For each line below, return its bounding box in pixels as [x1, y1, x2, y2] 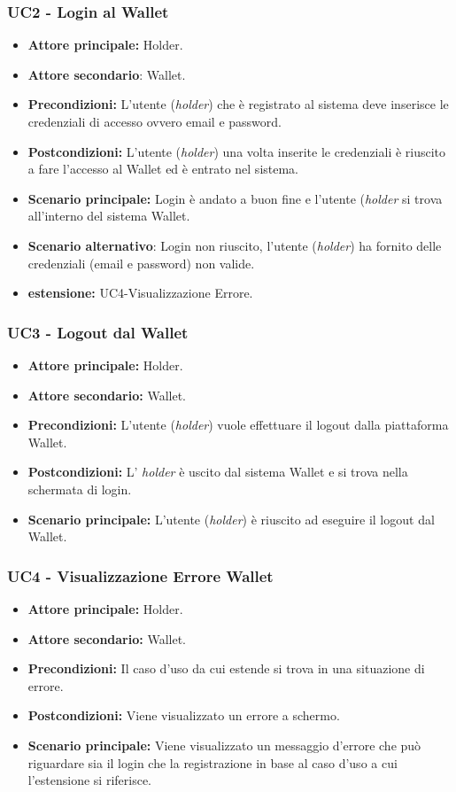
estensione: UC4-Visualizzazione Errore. [27, 283, 253, 302]
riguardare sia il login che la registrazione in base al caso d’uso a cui [27, 753, 398, 772]
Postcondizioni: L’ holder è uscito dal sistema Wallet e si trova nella [27, 462, 408, 481]
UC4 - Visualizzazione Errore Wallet [7, 564, 274, 586]
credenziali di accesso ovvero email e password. [27, 113, 282, 130]
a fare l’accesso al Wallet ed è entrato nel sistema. [27, 159, 299, 178]
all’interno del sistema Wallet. [27, 206, 190, 225]
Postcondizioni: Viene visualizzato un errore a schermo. [27, 706, 340, 725]
